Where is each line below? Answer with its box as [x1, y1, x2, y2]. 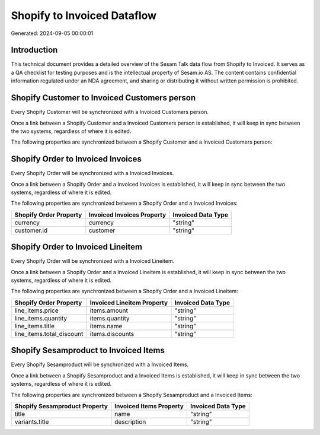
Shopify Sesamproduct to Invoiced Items [11, 345, 165, 355]
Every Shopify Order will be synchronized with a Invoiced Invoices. [11, 170, 174, 177]
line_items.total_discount [14, 329, 84, 338]
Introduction [11, 45, 58, 55]
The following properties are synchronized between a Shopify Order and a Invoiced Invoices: [11, 199, 238, 207]
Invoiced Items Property [114, 402, 184, 410]
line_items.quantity [14, 314, 68, 322]
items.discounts [89, 329, 135, 338]
